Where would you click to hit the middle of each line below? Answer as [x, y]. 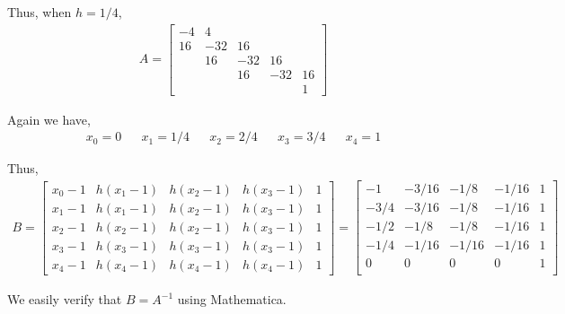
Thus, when [40, 12]
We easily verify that [65, 299]
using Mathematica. [232, 299]
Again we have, [49, 119]
